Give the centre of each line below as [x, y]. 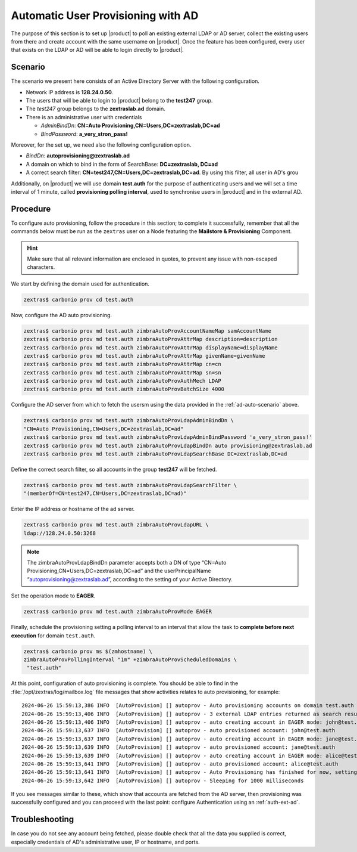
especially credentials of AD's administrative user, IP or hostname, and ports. [105, 842]
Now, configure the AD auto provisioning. [62, 315]
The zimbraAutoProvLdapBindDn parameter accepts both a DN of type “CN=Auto [127, 563]
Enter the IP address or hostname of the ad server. [73, 509]
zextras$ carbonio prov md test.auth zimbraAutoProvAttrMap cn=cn [122, 364]
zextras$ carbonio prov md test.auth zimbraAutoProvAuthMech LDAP [122, 381]
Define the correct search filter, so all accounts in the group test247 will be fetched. [114, 469]
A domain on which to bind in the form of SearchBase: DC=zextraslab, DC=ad [122, 164]
